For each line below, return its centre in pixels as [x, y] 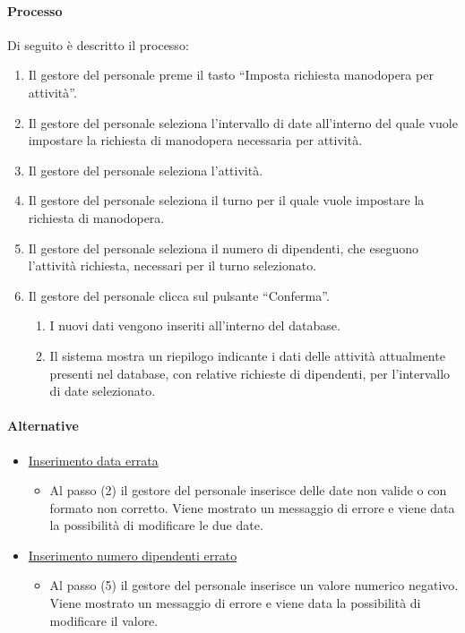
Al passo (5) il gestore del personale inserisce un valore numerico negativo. [254, 585]
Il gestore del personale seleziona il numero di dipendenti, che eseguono [223, 248]
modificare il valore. [104, 620]
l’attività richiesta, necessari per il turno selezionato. [172, 265]
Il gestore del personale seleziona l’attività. [146, 170]
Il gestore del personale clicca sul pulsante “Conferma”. [179, 295]
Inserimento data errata [93, 460]
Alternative [43, 426]
